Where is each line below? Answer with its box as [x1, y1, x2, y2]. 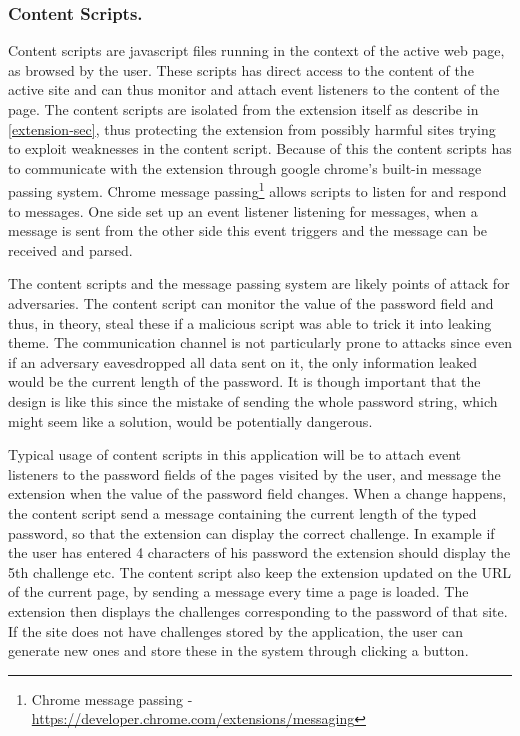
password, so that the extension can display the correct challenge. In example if [8, 522, 495, 543]
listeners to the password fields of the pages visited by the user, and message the [8, 463, 501, 484]
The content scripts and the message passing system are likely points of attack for [8, 273, 510, 294]
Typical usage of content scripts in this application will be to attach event [8, 444, 461, 465]
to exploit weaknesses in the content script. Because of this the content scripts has [8, 138, 512, 159]
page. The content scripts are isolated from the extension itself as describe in [8, 99, 479, 119]
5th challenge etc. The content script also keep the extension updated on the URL [8, 561, 512, 582]
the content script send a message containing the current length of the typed [8, 502, 477, 523]
